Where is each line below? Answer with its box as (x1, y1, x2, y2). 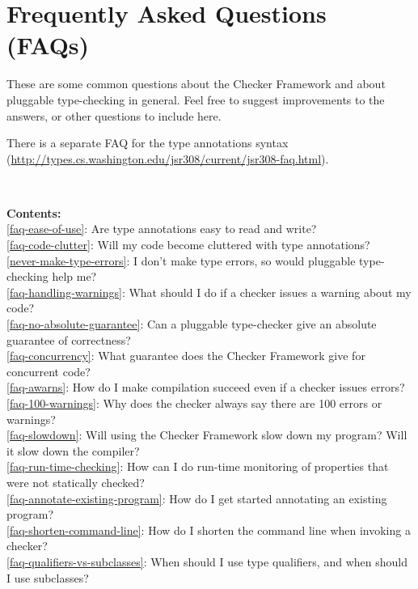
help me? (52, 268, 97, 285)
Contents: (6, 204, 61, 221)
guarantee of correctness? (6, 331, 131, 348)
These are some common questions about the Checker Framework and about (6, 75, 386, 92)
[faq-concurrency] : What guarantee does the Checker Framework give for (6, 347, 365, 364)
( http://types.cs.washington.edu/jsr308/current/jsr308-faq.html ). (6, 150, 329, 167)
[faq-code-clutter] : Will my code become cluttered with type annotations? (6, 236, 370, 253)
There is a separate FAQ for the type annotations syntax (6, 134, 289, 151)
